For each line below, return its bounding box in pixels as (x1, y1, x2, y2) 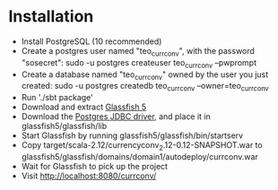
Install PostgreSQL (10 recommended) (21, 36, 162, 47)
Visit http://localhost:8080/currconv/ (21, 170, 157, 181)
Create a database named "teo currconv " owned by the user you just (21, 69, 269, 82)
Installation (8, 6, 94, 27)
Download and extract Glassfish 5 (21, 101, 147, 113)
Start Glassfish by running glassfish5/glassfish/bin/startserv (21, 130, 244, 141)
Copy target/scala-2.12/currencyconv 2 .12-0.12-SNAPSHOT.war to (21, 140, 263, 152)
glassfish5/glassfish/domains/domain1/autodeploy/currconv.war (21, 151, 259, 162)
